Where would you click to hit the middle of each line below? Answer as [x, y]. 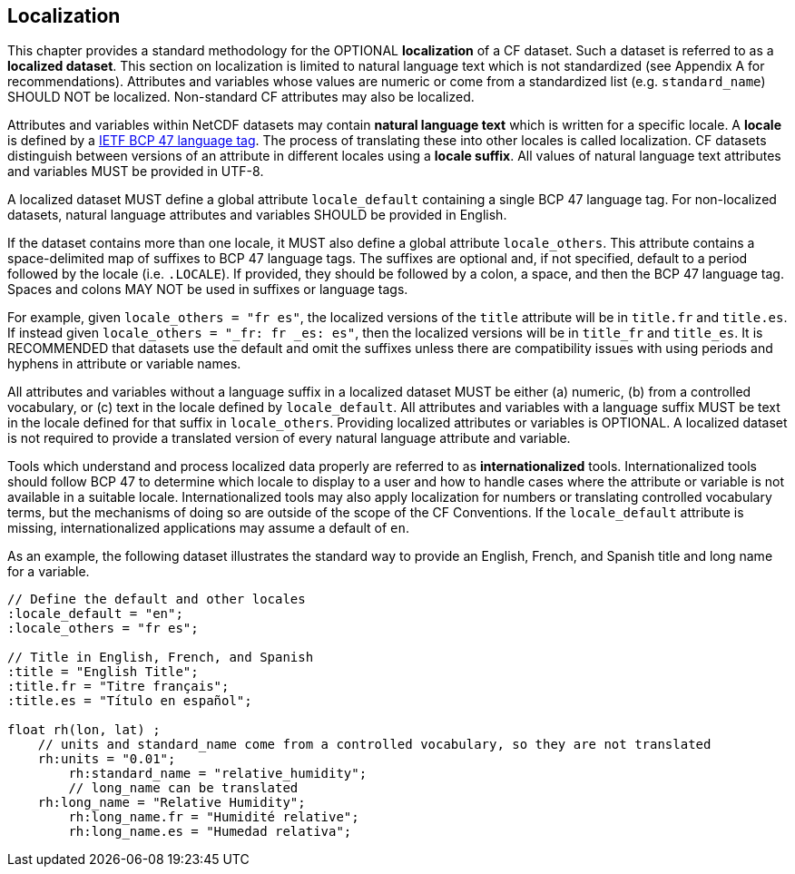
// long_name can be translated [183, 788]
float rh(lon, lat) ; [84, 730]
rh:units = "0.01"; [107, 759]
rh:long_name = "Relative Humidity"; [172, 803]
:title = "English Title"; [103, 672]
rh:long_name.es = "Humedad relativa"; [210, 832]
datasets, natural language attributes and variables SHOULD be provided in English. [257, 215]
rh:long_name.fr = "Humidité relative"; [214, 817]
